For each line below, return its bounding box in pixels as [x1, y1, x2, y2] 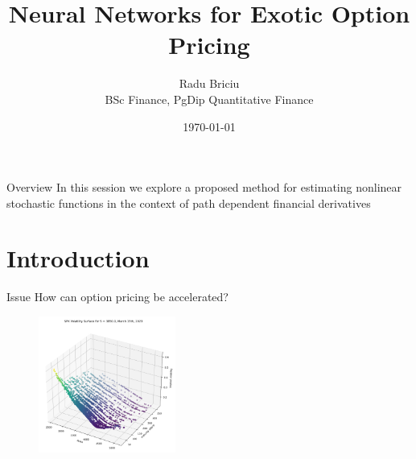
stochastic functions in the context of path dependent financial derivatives [6, 194, 371, 211]
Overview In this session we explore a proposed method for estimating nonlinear [6, 179, 402, 196]
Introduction [6, 242, 150, 275]
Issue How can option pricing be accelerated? [6, 288, 229, 305]
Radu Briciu [179, 75, 240, 92]
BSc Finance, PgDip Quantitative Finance [105, 90, 314, 107]
